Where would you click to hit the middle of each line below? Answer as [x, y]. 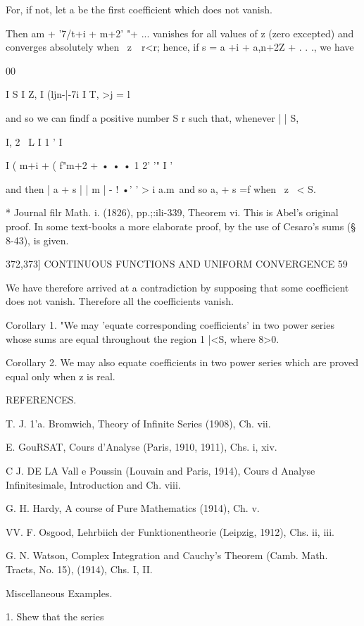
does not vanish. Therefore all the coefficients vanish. [120, 301]
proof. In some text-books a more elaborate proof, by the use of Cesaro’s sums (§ [181, 226]
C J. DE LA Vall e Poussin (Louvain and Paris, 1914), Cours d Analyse [161, 471]
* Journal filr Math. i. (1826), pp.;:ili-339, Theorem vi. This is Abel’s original [172, 212]
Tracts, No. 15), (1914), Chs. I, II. [79, 569]
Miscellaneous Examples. [59, 593]
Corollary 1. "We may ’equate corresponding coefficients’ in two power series [170, 324]
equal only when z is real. [61, 376]
